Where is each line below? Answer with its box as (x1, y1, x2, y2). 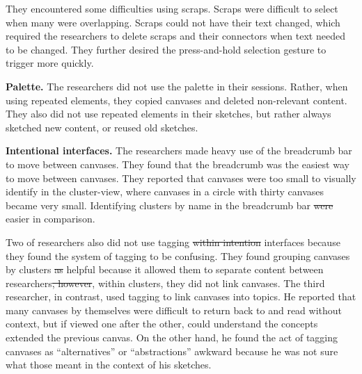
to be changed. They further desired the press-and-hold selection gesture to (6, 42, 326, 56)
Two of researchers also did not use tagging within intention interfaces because (6, 234, 340, 249)
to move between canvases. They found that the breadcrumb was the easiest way (6, 156, 349, 171)
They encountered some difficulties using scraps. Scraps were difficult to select (6, 1, 338, 15)
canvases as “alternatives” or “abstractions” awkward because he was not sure (6, 343, 338, 358)
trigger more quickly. (6, 56, 94, 70)
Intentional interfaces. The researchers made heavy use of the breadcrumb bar (6, 143, 352, 158)
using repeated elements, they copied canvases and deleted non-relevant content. (6, 92, 347, 107)
